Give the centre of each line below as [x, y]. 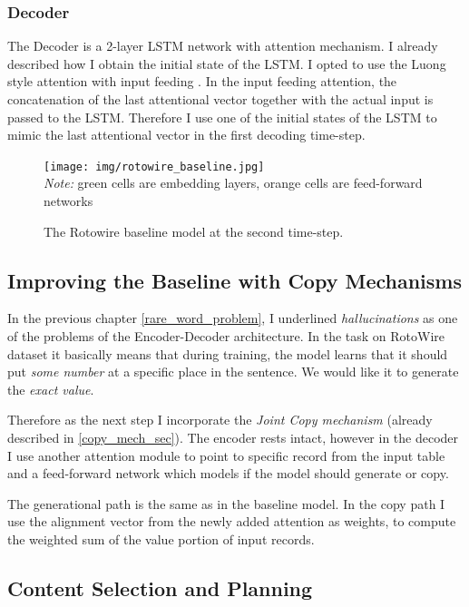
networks [68, 201]
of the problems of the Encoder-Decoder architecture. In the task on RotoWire [226, 336]
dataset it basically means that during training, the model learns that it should [228, 353]
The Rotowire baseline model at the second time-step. [194, 231]
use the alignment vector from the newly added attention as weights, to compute [232, 521]
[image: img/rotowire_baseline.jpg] [154, 166]
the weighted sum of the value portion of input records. [161, 538]
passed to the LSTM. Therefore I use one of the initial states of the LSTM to [222, 117]
